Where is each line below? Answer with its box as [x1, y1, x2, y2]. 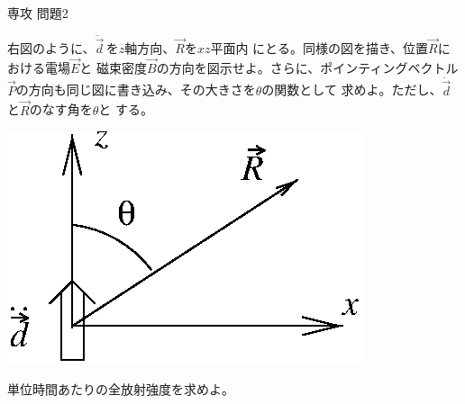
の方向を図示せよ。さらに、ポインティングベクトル [156, 58, 459, 76]
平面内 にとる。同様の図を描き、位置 [210, 39, 429, 58]
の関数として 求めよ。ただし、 [261, 80, 442, 99]
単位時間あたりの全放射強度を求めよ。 [7, 379, 234, 398]
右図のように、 [7, 39, 96, 58]
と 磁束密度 [79, 58, 148, 76]
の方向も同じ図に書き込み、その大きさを [15, 80, 256, 99]
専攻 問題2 [7, 4, 68, 22]
